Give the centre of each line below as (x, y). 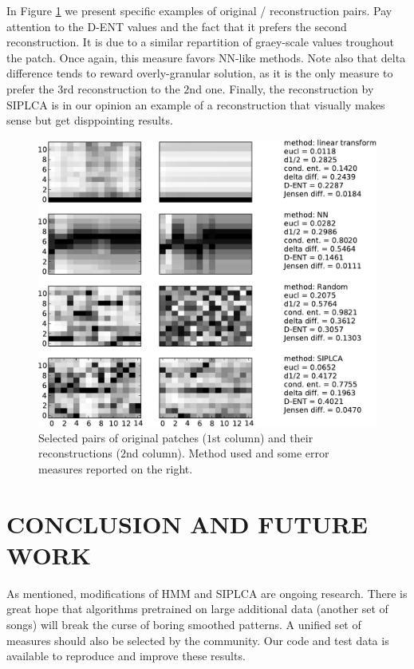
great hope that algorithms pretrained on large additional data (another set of (197, 609)
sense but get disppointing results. (90, 120)
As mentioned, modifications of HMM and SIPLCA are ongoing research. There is (207, 593)
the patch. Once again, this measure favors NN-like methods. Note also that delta (206, 57)
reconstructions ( (79, 453)
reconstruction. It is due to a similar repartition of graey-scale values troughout (200, 42)
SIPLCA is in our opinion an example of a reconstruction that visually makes (196, 104)
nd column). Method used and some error (227, 453)
